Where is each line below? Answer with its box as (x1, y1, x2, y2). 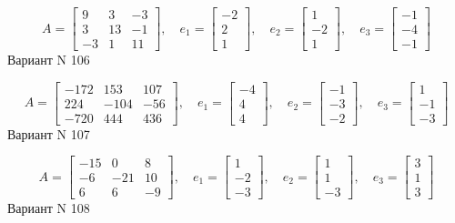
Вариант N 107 (7, 124, 90, 143)
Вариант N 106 (7, 50, 90, 69)
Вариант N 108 (7, 198, 90, 218)
